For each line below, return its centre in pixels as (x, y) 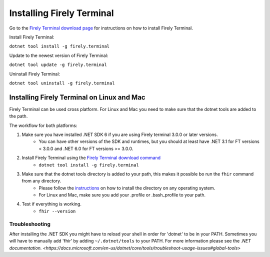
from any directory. (41, 181)
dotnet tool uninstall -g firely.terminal (62, 83)
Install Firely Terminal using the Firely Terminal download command (91, 158)
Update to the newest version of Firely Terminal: (59, 55)
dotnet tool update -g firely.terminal (58, 65)
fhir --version (57, 211)
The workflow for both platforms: (43, 125)
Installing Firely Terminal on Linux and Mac (77, 97)
